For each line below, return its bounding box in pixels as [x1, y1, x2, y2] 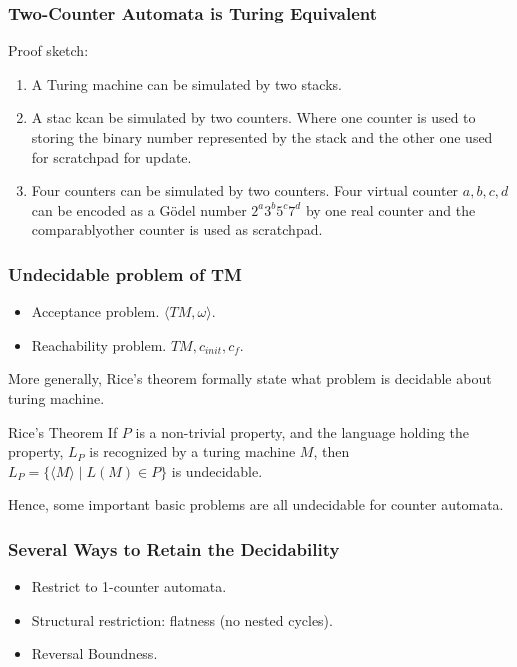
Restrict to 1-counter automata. [31, 576, 227, 597]
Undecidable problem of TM [8, 261, 242, 286]
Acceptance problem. [31, 301, 160, 322]
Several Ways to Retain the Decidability [8, 536, 340, 561]
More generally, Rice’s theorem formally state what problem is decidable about [8, 368, 492, 389]
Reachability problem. [31, 334, 167, 355]
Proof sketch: [8, 40, 89, 61]
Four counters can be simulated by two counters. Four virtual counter [31, 180, 459, 201]
